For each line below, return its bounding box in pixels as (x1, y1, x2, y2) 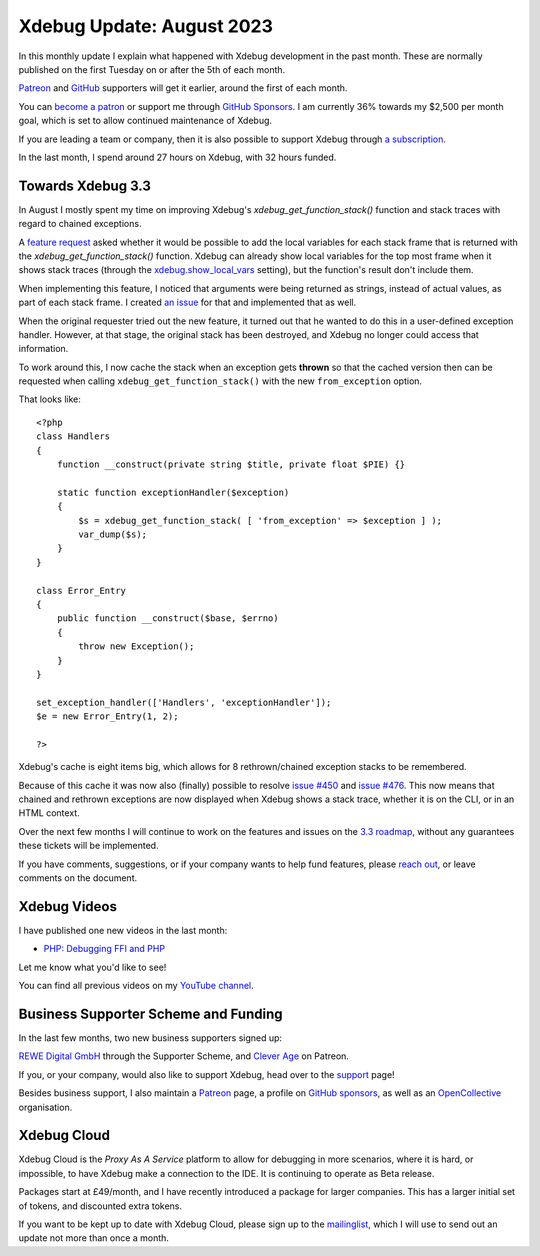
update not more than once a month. (18, 1232, 170, 1244)
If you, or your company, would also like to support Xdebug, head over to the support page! (18, 1068, 395, 1080)
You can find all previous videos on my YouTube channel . (18, 980, 254, 992)
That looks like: (18, 393, 82, 405)
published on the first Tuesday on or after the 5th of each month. (18, 63, 286, 75)
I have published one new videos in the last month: (18, 924, 228, 936)
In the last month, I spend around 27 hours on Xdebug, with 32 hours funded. (18, 151, 337, 163)
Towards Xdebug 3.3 (18, 177, 152, 194)
